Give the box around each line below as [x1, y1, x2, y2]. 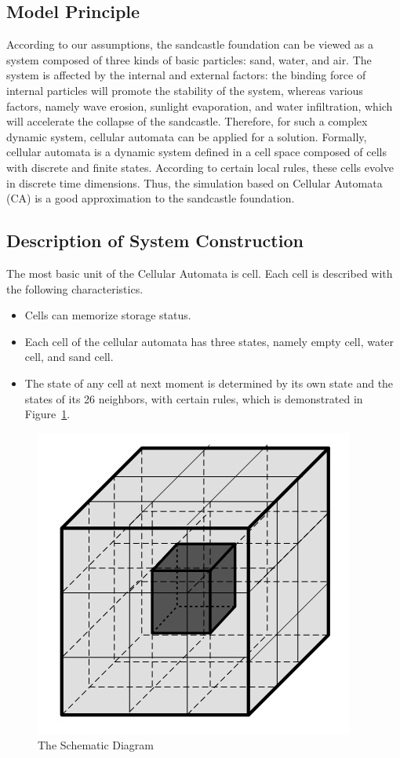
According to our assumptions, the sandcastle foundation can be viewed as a [6, 36, 373, 53]
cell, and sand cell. [24, 348, 114, 365]
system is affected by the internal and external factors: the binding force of [6, 67, 366, 83]
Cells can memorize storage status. [24, 307, 191, 323]
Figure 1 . [24, 406, 71, 422]
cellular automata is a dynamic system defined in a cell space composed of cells [6, 144, 387, 160]
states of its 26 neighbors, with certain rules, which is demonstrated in [24, 390, 363, 406]
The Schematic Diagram [38, 737, 154, 753]
